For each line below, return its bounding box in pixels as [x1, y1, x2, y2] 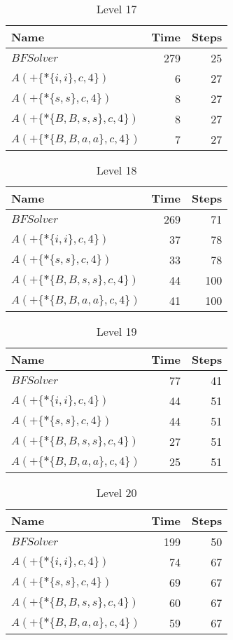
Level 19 [96, 323, 137, 339]
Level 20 [96, 484, 137, 501]
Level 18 [96, 162, 137, 178]
